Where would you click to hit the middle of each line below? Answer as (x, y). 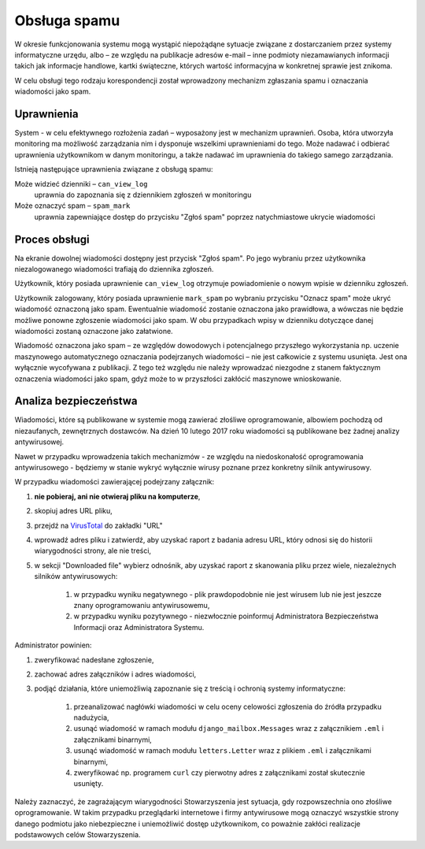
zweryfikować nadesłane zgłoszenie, (94, 660)
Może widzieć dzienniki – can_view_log (81, 184)
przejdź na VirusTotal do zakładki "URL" (98, 525)
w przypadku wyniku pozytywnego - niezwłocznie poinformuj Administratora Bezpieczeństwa (226, 616)
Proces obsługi (52, 239)
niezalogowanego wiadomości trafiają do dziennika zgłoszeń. (114, 269)
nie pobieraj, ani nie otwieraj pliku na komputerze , (117, 496)
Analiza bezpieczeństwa (76, 401)
